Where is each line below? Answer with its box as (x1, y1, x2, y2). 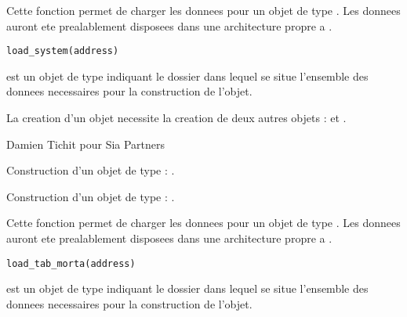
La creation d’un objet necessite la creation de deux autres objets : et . (6, 110, 347, 126)
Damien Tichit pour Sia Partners (6, 135, 165, 152)
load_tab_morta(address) (6, 258, 136, 269)
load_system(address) (6, 45, 119, 57)
